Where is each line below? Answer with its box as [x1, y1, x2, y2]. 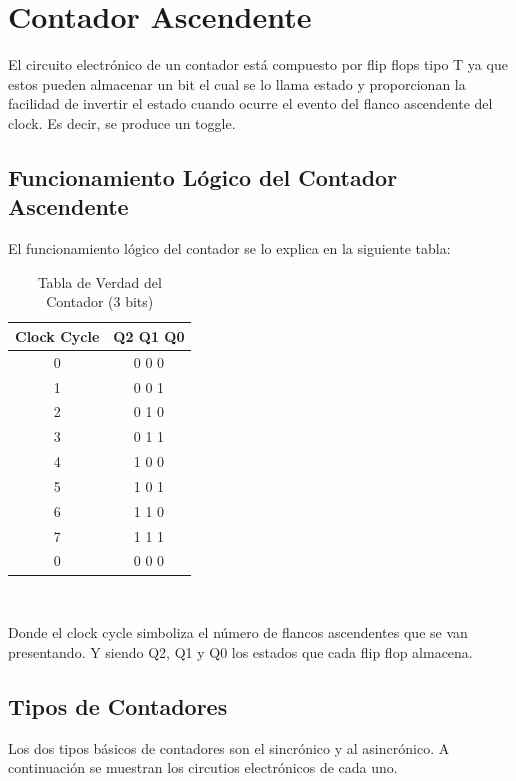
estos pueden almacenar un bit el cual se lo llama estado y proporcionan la [8, 73, 466, 94]
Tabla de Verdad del [37, 271, 162, 292]
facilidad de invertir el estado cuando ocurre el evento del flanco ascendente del [8, 93, 493, 114]
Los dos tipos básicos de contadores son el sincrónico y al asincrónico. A [8, 737, 450, 758]
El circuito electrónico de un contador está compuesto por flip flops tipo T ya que [8, 54, 508, 75]
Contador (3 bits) [46, 291, 154, 312]
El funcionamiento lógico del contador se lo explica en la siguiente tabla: [8, 238, 451, 259]
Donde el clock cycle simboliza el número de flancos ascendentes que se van [8, 622, 468, 643]
